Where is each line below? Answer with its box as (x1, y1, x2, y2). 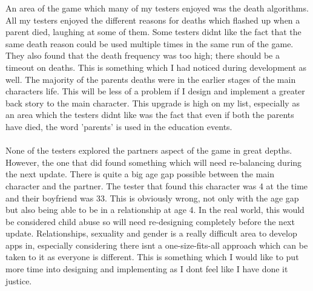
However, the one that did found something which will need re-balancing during (5, 155, 302, 168)
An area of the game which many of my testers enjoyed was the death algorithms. (5, 2, 309, 14)
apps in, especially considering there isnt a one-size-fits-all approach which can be (5, 238, 308, 251)
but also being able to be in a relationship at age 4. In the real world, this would (5, 203, 305, 216)
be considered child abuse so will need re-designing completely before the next (5, 215, 295, 227)
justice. (5, 274, 32, 287)
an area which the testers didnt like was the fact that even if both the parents (5, 108, 294, 121)
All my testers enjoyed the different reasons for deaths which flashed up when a (5, 13, 300, 26)
